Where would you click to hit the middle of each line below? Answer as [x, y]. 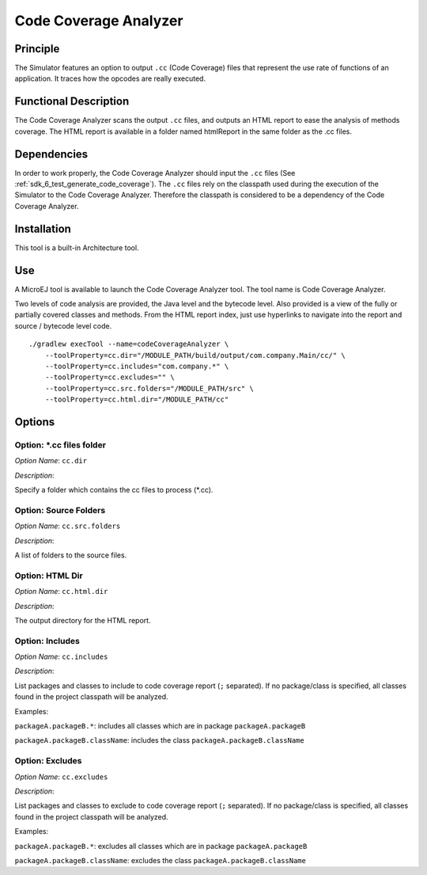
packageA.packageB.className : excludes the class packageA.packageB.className [160, 860]
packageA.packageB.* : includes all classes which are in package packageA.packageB [160, 726]
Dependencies [51, 154]
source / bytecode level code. [63, 325]
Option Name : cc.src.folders [68, 526]
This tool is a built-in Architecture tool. [77, 247]
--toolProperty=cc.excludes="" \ [110, 377]
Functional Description [72, 102]
